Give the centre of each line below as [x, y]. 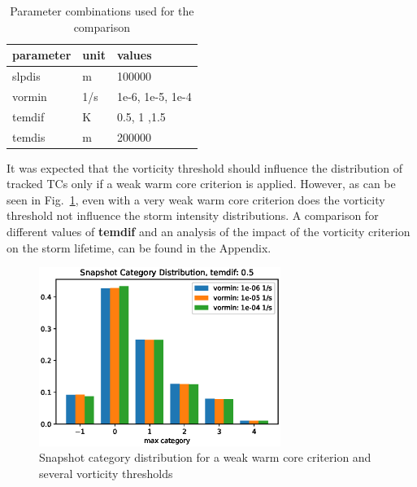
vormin [30, 96]
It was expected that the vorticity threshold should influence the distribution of [204, 167]
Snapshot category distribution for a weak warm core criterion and [205, 457]
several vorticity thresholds [106, 473]
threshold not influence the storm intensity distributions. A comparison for [193, 215]
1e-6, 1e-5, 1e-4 [154, 96]
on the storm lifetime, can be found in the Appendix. [139, 247]
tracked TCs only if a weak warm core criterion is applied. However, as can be [201, 184]
